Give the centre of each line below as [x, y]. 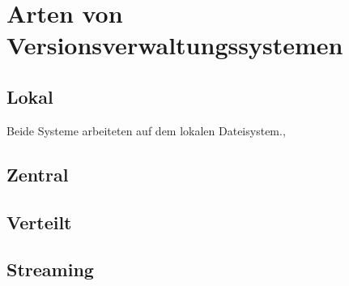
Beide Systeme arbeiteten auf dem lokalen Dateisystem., [146, 130]
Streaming [50, 269]
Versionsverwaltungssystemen [175, 45]
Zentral [38, 174]
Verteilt [39, 222]
